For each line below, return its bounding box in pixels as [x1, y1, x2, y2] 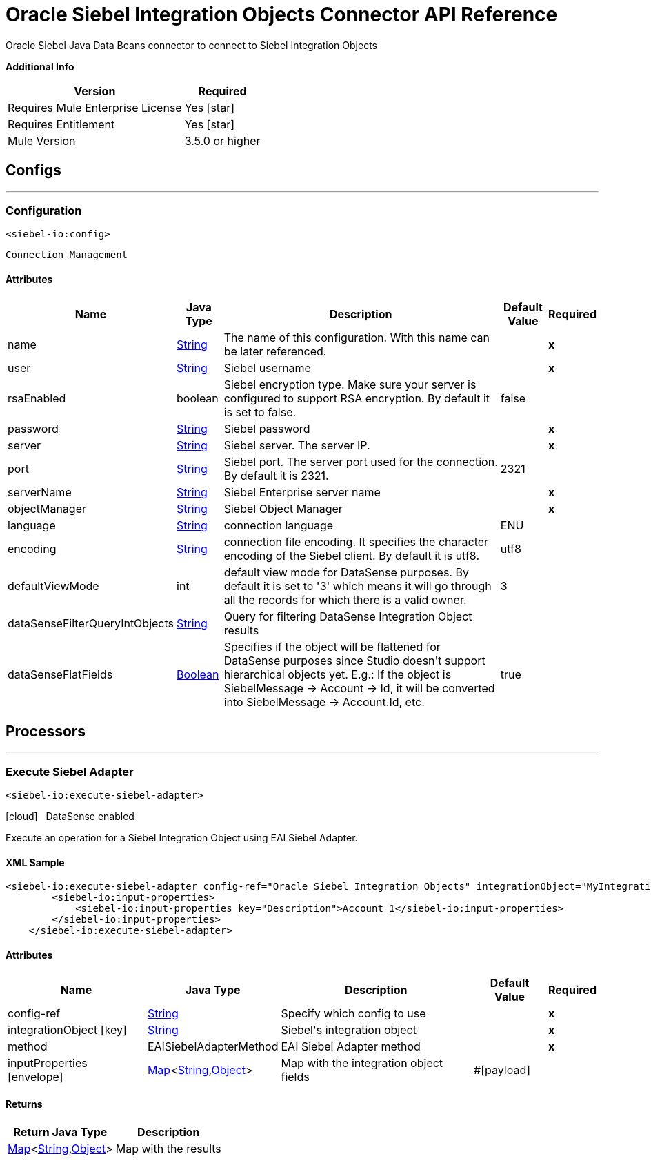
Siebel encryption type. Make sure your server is [223, 377, 477, 391]
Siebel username [223, 360, 311, 375]
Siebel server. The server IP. [223, 438, 370, 452]
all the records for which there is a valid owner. [223, 592, 467, 607]
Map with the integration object [281, 1055, 443, 1070]
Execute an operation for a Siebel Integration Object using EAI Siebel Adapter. [6, 832, 358, 844]
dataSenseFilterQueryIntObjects [8, 616, 174, 630]
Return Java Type [13, 1124, 108, 1139]
